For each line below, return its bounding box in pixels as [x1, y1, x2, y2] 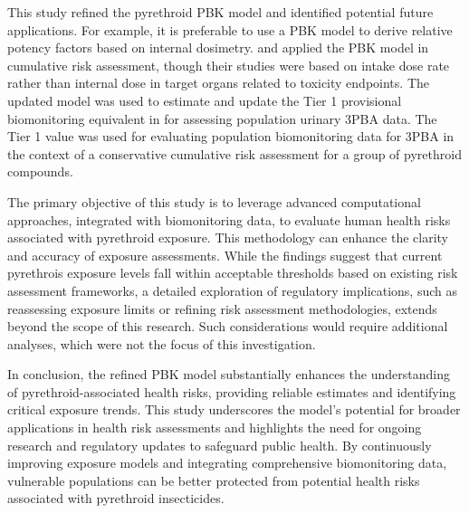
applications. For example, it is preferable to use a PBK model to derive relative [7, 20, 453, 39]
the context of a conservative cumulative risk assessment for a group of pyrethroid [7, 144, 462, 163]
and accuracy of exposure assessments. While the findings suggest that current [7, 245, 443, 264]
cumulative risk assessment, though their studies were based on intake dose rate [7, 55, 450, 74]
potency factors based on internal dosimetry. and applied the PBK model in [7, 38, 429, 57]
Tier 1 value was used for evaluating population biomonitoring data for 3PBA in [7, 127, 455, 146]
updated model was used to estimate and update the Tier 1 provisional [7, 90, 402, 109]
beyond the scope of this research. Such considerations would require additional [7, 317, 448, 336]
